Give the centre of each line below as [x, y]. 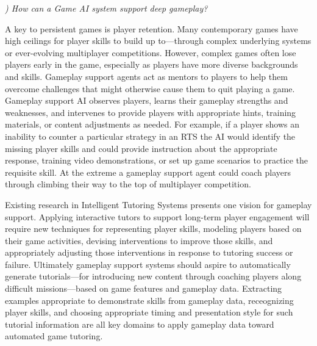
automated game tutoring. [54, 336]
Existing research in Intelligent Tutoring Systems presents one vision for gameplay [158, 204]
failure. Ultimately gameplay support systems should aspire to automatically [148, 264]
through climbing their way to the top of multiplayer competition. [128, 184]
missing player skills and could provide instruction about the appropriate [141, 148]
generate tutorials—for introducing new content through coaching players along [153, 276]
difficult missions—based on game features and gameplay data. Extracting [144, 288]
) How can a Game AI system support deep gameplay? [106, 8]
